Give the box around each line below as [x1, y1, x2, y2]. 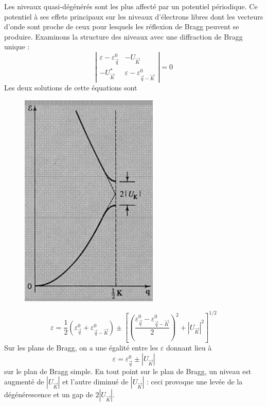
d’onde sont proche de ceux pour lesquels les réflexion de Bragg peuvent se [4, 21, 239, 32]
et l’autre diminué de [62, 376, 129, 387]
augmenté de [4, 376, 44, 387]
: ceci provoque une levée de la [146, 376, 243, 387]
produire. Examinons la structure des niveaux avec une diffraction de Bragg [4, 31, 243, 42]
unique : [4, 41, 30, 52]
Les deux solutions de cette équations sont [4, 82, 137, 93]
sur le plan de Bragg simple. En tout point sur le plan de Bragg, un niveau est [4, 365, 252, 376]
